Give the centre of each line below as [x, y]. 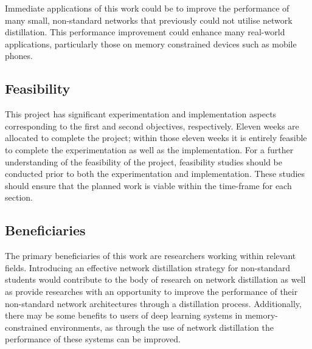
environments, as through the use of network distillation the [162, 327]
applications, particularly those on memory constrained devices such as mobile [151, 43]
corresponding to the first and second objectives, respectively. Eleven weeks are [152, 126]
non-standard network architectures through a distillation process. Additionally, [153, 303]
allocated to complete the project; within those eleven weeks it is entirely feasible [156, 138]
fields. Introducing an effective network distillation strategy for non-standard [148, 267]
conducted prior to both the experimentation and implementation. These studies [155, 174]
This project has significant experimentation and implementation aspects [141, 114]
